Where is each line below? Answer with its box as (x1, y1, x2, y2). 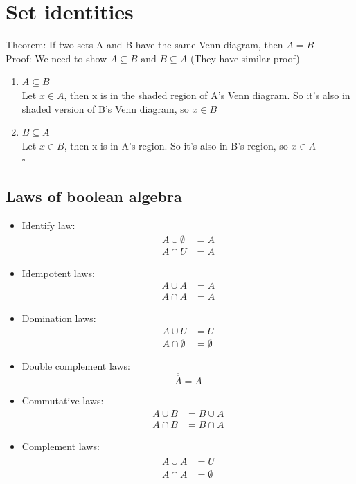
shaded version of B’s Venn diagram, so (21, 101, 189, 116)
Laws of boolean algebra (6, 186, 182, 207)
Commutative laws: (21, 393, 104, 408)
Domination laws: (21, 311, 96, 325)
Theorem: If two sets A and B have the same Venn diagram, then (6, 37, 283, 52)
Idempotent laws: (21, 265, 95, 280)
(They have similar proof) (190, 51, 300, 65)
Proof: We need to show (6, 51, 107, 65)
